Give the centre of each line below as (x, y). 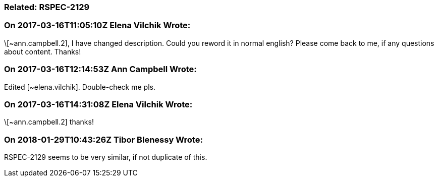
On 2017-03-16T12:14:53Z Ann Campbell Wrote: (100, 69)
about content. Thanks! (43, 51)
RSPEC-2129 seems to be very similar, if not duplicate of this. (106, 157)
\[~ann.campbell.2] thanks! (49, 122)
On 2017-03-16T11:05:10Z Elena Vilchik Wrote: (97, 25)
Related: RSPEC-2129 (47, 7)
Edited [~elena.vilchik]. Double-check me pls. (80, 87)
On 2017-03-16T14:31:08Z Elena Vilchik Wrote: (98, 104)
